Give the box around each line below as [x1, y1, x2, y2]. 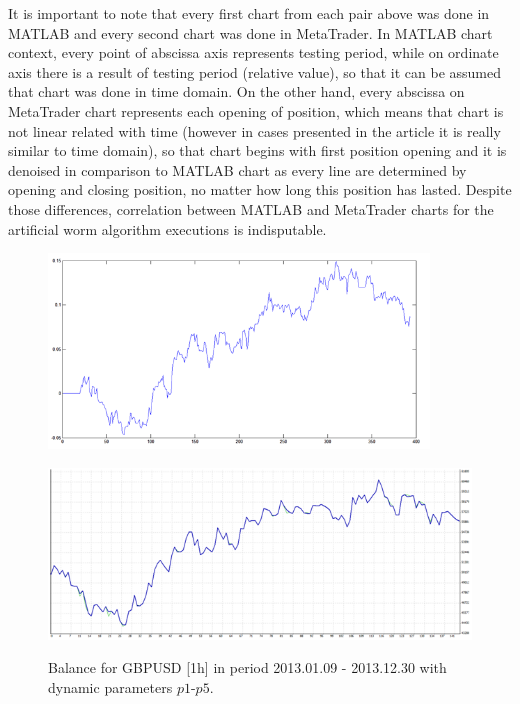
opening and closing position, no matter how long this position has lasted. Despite [8, 179, 512, 200]
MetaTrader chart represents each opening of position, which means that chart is [8, 100, 504, 121]
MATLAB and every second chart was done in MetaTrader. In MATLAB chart [8, 22, 493, 43]
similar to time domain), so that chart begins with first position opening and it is [8, 140, 507, 161]
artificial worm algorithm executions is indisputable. [8, 218, 327, 239]
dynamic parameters [48, 676, 173, 697]
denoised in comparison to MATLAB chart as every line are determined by [8, 159, 467, 180]
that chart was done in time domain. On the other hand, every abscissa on [8, 81, 465, 102]
